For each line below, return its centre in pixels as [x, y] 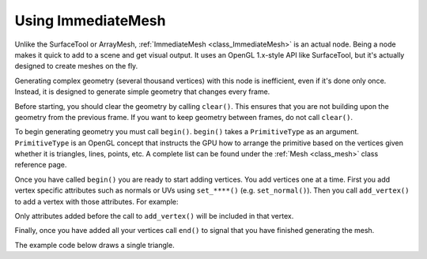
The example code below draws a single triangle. [94, 245]
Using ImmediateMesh [90, 21]
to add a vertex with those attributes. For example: [96, 201]
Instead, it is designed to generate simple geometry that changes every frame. [142, 92]
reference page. [41, 165]
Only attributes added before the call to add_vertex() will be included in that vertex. [154, 216]
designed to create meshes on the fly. [76, 66]
